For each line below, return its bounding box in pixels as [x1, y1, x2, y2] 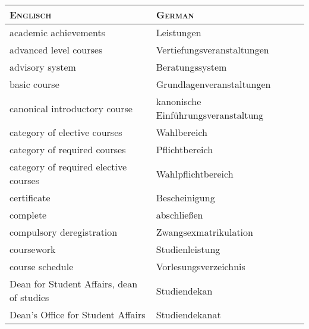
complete [10, 208, 47, 222]
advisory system [10, 60, 76, 74]
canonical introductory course [10, 101, 133, 115]
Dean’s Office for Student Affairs [10, 308, 146, 321]
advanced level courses [10, 43, 103, 56]
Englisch [10, 8, 52, 21]
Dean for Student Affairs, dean [10, 277, 138, 290]
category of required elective [10, 160, 127, 173]
